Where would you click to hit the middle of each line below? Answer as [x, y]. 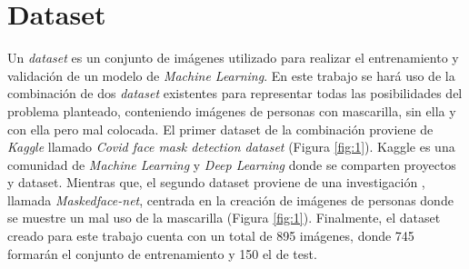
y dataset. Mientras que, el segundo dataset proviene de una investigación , [216, 182]
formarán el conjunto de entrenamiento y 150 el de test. [162, 253]
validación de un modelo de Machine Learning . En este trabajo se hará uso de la [231, 75]
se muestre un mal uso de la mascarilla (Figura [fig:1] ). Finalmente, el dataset [224, 218]
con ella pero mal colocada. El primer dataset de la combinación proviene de [220, 129]
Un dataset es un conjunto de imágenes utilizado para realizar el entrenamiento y [233, 58]
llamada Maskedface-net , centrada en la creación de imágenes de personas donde [230, 199]
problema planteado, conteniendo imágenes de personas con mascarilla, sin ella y [232, 110]
